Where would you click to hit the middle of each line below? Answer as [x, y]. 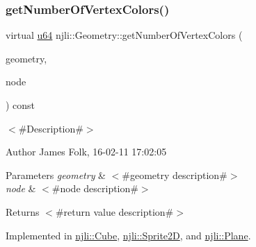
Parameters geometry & [56, 174]
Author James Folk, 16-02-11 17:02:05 [86, 152]
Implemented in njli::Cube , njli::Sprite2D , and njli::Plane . [128, 235]
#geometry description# [175, 174]
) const [21, 105]
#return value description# [114, 211]
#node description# [95, 188]
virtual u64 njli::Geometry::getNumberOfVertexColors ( [124, 35]
